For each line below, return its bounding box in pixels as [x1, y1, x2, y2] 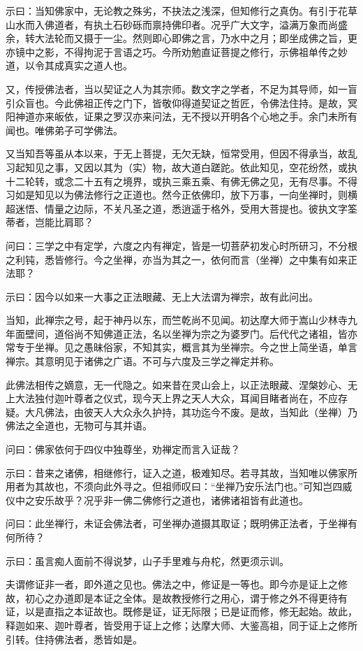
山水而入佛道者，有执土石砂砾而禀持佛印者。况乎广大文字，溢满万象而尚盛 [6, 17, 348, 31]
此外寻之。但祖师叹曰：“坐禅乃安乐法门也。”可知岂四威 [103, 479, 353, 494]
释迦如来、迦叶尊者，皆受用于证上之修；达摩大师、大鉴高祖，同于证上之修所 [6, 617, 357, 632]
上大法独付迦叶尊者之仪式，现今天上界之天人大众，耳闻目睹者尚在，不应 [6, 391, 338, 406]
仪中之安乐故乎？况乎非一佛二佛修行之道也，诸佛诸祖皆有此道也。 [6, 492, 309, 507]
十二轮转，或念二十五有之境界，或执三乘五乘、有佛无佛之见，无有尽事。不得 [6, 173, 357, 188]
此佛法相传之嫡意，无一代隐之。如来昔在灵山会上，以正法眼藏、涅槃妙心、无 [6, 377, 357, 392]
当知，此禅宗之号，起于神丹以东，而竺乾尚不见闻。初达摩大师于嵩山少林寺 [6, 313, 348, 327]
